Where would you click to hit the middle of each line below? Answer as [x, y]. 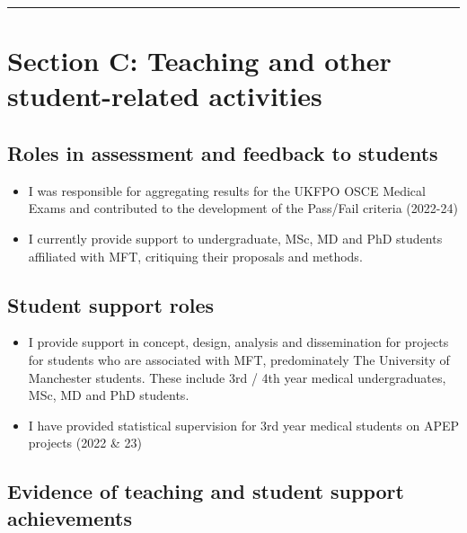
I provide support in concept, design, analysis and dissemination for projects [238, 342]
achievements [70, 517]
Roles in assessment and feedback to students [223, 152]
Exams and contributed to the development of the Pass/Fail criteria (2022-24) [243, 208]
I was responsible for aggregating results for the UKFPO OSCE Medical [227, 190]
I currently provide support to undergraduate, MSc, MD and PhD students [235, 238]
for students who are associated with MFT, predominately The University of [239, 359]
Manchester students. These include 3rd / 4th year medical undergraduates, [237, 377]
